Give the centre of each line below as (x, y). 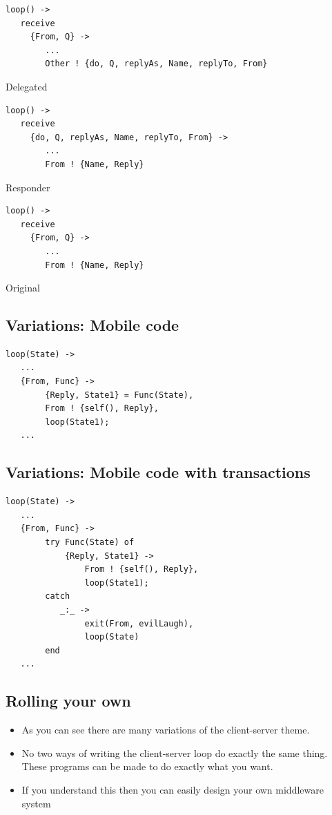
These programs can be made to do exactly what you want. (147, 766)
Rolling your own (68, 701)
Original (23, 288)
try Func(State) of (90, 543)
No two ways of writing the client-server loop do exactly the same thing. (175, 752)
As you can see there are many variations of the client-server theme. (166, 730)
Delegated (27, 86)
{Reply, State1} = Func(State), (119, 395)
